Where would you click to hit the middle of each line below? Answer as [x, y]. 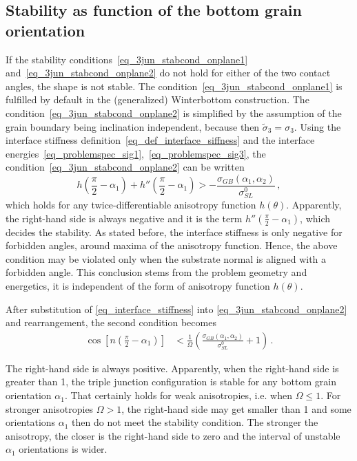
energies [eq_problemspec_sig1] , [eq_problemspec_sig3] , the [136, 153]
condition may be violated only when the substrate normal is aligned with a [166, 258]
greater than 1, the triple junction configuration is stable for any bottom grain [171, 382]
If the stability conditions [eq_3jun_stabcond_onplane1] [127, 59]
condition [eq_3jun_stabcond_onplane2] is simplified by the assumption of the [174, 112]
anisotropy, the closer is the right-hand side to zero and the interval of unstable [173, 435]
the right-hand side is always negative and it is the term [124, 218]
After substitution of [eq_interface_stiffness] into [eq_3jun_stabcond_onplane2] [176, 309]
